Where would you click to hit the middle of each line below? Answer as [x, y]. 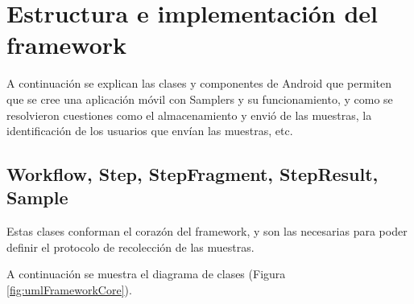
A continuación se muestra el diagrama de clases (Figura [146, 274]
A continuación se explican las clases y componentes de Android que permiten [199, 83]
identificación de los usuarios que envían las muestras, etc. [150, 131]
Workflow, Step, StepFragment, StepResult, [193, 174]
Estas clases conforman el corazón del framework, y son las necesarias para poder [207, 231]
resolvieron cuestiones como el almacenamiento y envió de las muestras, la [189, 115]
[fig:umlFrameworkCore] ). [69, 290]
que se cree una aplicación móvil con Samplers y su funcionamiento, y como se [200, 99]
